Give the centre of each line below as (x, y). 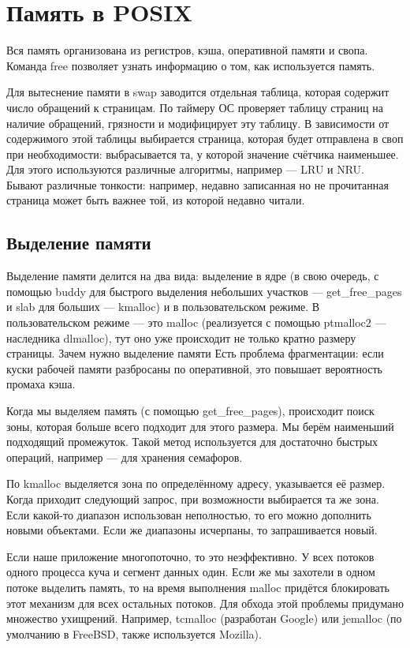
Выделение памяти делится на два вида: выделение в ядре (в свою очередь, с (193, 276)
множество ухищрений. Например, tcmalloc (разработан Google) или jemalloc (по (204, 618)
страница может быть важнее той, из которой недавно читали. (156, 200)
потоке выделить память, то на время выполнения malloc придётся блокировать (198, 587)
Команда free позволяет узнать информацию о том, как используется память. (191, 65)
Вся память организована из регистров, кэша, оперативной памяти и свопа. (187, 50)
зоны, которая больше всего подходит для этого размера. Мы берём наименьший (200, 426)
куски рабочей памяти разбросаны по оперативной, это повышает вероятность (194, 368)
